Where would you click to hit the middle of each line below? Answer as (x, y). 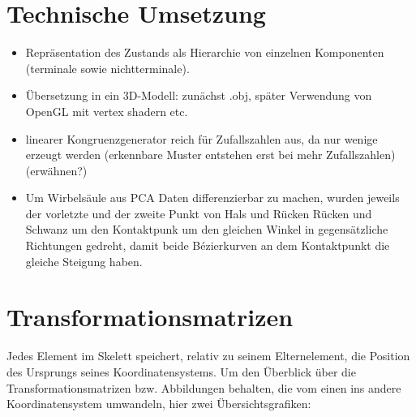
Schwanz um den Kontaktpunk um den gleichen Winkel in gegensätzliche (207, 229)
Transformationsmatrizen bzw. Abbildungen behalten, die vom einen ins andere (204, 387)
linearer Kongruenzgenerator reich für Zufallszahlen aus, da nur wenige (202, 138)
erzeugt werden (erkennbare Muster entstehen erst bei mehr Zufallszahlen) (210, 155)
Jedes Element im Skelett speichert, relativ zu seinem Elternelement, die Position (208, 356)
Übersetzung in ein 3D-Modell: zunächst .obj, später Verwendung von (199, 95)
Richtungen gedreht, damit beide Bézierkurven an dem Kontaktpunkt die (208, 245)
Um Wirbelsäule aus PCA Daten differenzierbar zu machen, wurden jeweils (212, 198)
